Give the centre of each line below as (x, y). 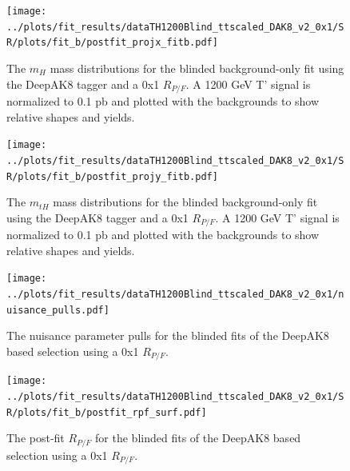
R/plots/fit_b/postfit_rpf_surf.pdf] (107, 412)
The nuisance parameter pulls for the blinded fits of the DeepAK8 (168, 335)
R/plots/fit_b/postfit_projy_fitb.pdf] (112, 176)
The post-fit (36, 438)
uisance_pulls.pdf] (58, 310)
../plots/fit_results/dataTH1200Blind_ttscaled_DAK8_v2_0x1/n (175, 295)
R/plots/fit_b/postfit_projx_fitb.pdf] (112, 43)
